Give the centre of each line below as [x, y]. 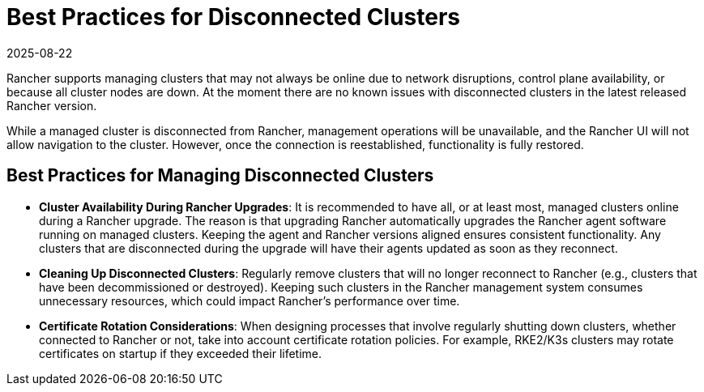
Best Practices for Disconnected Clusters [233, 17]
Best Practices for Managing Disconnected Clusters [220, 176]
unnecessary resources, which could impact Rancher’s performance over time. [250, 300]
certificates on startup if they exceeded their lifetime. [181, 353]
